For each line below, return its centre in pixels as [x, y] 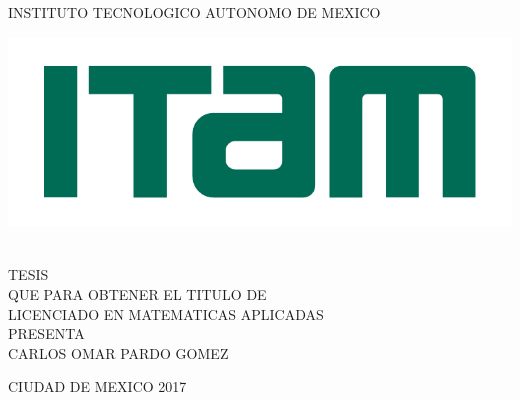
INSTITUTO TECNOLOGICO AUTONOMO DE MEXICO [194, 12]
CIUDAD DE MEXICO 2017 [97, 386]
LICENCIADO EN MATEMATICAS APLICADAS [166, 313]
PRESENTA [46, 333]
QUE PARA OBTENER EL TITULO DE [137, 294]
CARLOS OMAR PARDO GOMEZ [118, 352]
